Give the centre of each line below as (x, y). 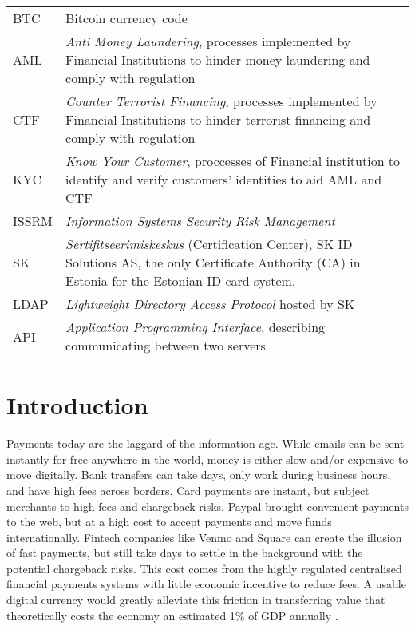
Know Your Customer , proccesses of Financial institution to (233, 161)
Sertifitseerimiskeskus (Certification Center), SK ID (209, 244)
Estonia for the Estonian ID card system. (181, 281)
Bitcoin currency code (126, 18)
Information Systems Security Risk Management (200, 221)
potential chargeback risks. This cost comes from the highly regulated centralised (204, 568)
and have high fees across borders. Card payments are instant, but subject (188, 490)
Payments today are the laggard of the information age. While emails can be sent (206, 443)
